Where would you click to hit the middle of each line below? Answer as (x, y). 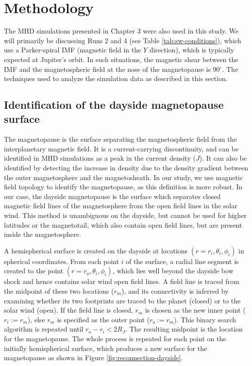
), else (36, 319)
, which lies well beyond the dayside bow (173, 271)
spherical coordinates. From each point (61, 261)
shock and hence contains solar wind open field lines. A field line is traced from (122, 281)
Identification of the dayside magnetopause (114, 105)
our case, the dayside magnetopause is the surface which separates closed (112, 196)
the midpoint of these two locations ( (59, 291)
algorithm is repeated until (44, 329)
